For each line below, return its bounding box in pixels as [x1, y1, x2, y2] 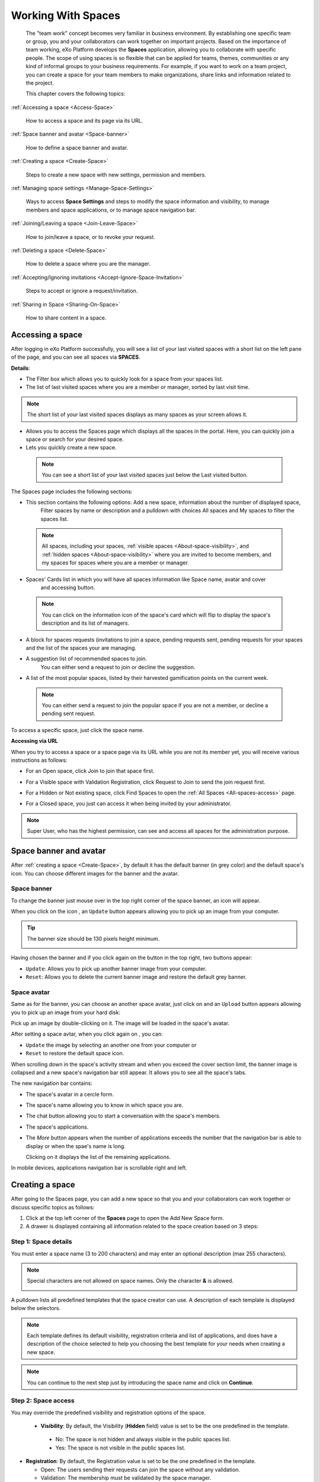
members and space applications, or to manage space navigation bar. [25, 206, 197, 213]
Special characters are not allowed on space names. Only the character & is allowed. [27, 1277, 234, 1285]
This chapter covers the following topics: [25, 90, 126, 97]
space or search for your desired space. [25, 436, 124, 443]
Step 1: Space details [11, 1238, 72, 1246]
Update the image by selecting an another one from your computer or [25, 1041, 197, 1049]
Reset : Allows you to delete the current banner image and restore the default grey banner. [25, 973, 247, 980]
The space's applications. [25, 1123, 89, 1130]
